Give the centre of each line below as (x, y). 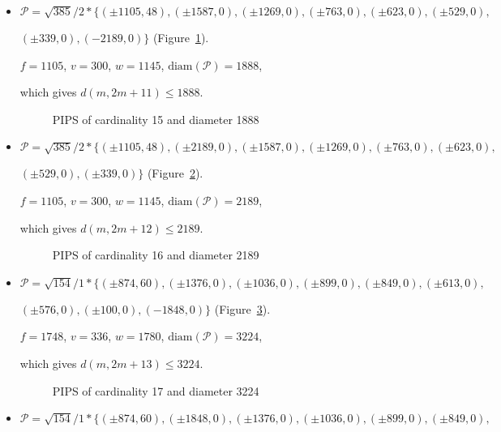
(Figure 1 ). (181, 37)
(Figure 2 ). (175, 173)
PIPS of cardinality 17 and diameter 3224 (156, 390)
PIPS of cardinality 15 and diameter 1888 (156, 119)
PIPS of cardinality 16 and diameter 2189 (156, 255)
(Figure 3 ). (242, 308)
